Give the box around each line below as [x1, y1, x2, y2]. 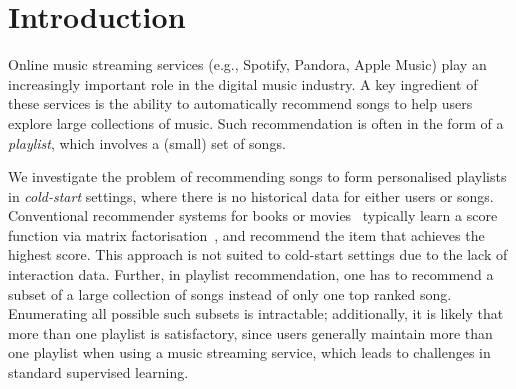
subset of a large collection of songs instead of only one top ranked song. [8, 283, 452, 304]
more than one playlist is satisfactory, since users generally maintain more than [8, 322, 493, 343]
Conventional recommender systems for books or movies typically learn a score [8, 205, 498, 226]
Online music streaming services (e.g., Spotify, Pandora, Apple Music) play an [8, 54, 487, 75]
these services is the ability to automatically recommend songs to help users [8, 93, 473, 114]
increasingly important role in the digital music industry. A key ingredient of [8, 73, 478, 94]
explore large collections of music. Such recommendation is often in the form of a [8, 112, 504, 133]
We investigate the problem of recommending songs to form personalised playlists [8, 166, 507, 187]
